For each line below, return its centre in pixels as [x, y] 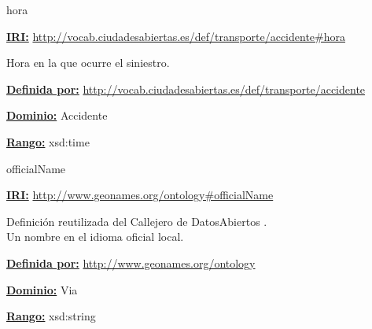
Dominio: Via [42, 289]
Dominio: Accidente [57, 115]
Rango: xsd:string [51, 316]
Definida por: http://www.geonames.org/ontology [131, 262]
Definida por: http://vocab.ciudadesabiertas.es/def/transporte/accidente [186, 89]
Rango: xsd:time [48, 141]
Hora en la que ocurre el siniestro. [88, 63]
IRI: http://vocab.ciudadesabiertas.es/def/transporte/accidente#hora [176, 36]
